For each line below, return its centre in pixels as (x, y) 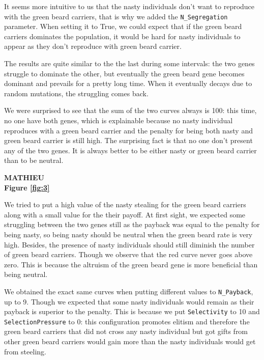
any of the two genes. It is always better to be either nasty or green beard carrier (130, 150)
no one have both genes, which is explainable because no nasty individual (119, 120)
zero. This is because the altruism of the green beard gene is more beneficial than (131, 264)
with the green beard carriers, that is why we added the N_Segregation (116, 16)
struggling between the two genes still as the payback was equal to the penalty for (132, 224)
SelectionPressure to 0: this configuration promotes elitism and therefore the (127, 321)
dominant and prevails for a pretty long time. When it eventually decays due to (128, 83)
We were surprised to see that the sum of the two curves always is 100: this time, (130, 110)
